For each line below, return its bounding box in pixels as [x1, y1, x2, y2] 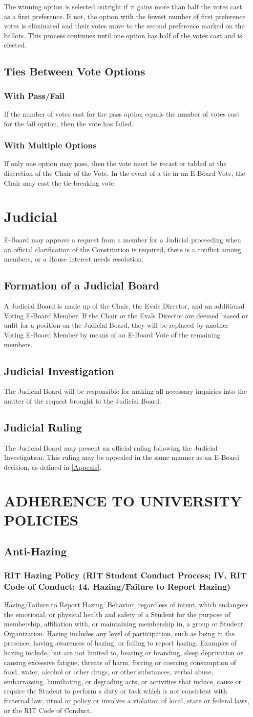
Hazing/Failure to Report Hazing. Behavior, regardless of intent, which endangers [4, 599, 249, 610]
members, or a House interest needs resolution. [4, 254, 144, 264]
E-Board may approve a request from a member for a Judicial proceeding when [4, 235, 241, 245]
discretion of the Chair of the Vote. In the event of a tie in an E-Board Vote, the [4, 167, 245, 178]
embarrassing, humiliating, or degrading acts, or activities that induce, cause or [4, 676, 242, 686]
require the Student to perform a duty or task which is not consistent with [4, 686, 227, 696]
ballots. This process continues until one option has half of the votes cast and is [4, 30, 242, 40]
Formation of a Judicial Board [4, 278, 160, 293]
